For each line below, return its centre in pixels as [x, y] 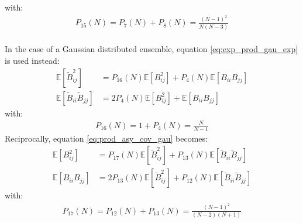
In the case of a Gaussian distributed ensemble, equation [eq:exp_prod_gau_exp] [151, 49]
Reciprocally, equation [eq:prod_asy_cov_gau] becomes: [106, 138]
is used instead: [32, 60]
